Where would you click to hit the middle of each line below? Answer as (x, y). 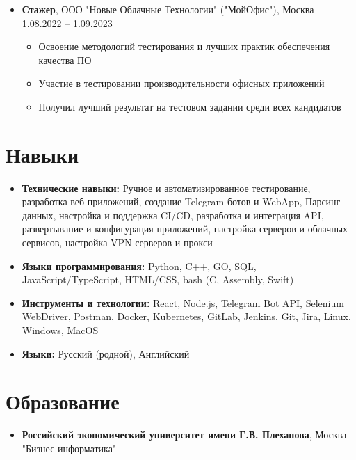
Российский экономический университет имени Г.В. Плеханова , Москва (184, 435)
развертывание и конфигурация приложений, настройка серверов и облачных (185, 229)
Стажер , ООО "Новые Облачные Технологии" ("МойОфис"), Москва (168, 9)
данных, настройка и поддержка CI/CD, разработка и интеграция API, (173, 215)
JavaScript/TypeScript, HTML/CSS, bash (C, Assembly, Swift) (158, 279)
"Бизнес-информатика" (69, 448)
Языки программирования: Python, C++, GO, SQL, (139, 265)
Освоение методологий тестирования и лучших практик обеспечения (184, 46)
